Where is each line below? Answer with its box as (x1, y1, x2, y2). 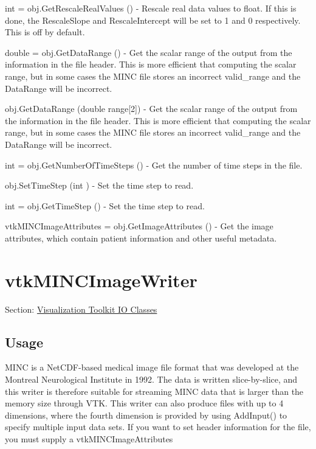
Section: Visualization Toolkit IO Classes (5, 302, 157, 315)
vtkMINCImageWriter (5, 267, 197, 292)
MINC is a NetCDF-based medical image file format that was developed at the (5, 361, 299, 374)
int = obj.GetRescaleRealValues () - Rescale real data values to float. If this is (5, 2, 297, 14)
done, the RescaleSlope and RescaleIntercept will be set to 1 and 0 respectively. (5, 13, 301, 26)
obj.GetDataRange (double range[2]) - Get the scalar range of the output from (5, 102, 298, 115)
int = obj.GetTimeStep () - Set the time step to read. (5, 199, 205, 212)
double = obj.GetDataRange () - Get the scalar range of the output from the (5, 46, 292, 58)
